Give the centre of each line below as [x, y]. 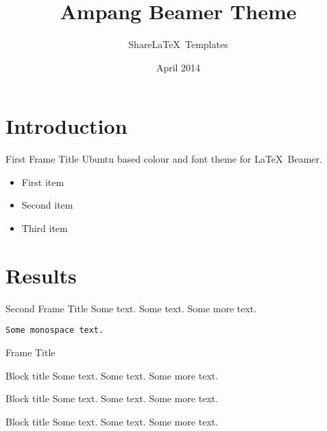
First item [43, 182]
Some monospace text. [55, 330]
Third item [45, 228]
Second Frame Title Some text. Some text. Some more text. [131, 308]
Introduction [66, 126]
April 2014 [178, 67]
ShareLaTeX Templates [178, 44]
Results [41, 275]
